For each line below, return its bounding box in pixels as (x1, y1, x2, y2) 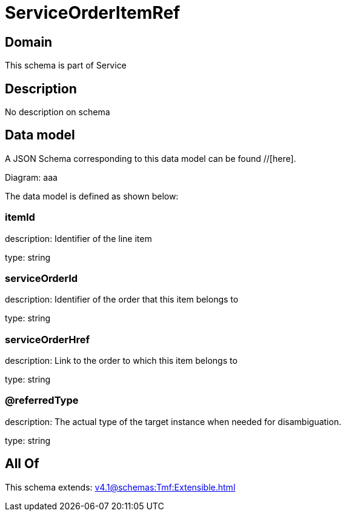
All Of (5, 456, 39, 472)
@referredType (5, 394, 79, 407)
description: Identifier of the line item (5, 233, 152, 244)
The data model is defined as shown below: (5, 190, 179, 201)
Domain (5, 34, 53, 50)
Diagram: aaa (5, 172, 58, 183)
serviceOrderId (5, 272, 78, 284)
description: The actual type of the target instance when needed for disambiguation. (5, 416, 342, 427)
